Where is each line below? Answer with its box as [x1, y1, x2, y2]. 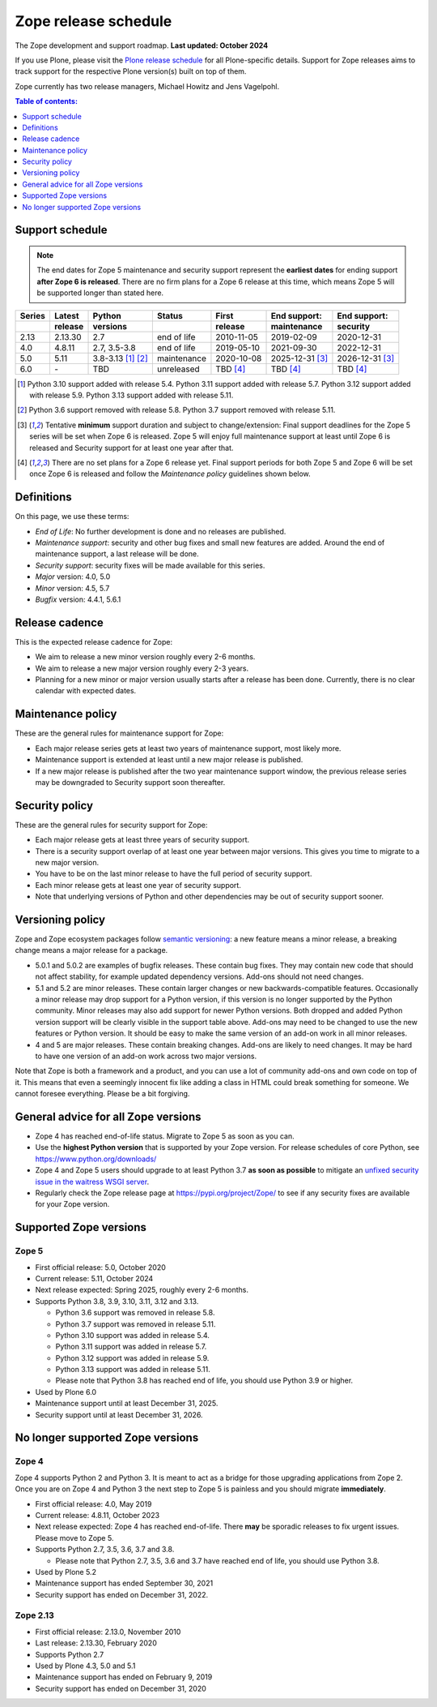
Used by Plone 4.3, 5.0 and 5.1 [35, 1661, 136, 1671]
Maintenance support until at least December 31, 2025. [35, 1399, 218, 1409]
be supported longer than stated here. [36, 288, 164, 298]
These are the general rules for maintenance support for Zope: [15, 728, 224, 738]
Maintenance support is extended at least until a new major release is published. [35, 755, 303, 765]
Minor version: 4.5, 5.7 [35, 583, 110, 593]
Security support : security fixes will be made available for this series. [35, 560, 265, 570]
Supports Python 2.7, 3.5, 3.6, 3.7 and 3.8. [35, 1545, 175, 1555]
